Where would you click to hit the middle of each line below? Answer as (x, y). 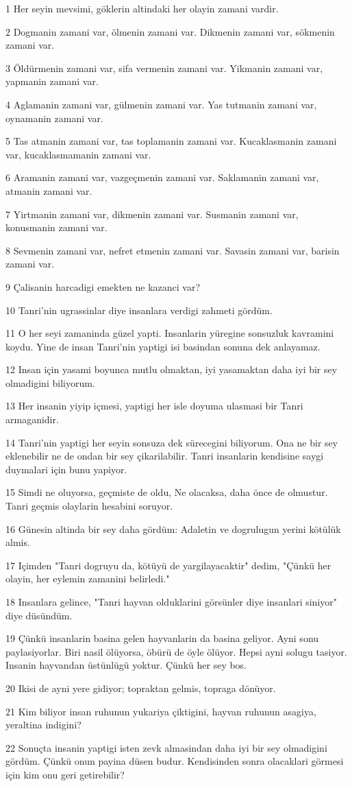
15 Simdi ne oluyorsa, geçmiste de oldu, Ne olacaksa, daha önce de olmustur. (167, 492)
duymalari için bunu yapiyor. (66, 469)
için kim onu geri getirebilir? (65, 774)
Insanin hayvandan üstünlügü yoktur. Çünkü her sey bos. (126, 665)
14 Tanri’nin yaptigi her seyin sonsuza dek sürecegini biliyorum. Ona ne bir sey (172, 442)
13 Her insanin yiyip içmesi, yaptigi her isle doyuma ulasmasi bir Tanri (154, 406)
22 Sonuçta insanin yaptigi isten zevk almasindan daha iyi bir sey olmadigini (166, 747)
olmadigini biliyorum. (50, 382)
